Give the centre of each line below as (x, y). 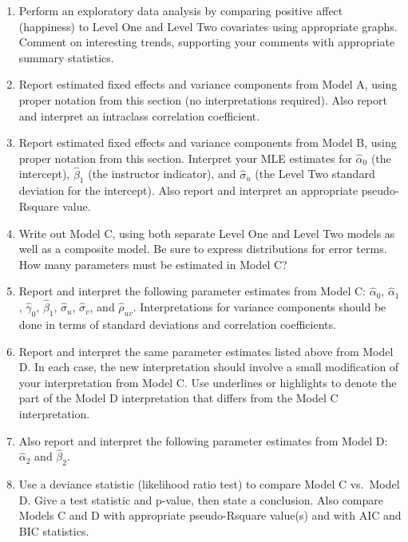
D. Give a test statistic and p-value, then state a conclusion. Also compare (201, 499)
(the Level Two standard (315, 174)
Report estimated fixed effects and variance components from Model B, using (208, 142)
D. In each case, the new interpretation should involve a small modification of (209, 367)
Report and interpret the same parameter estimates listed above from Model (206, 351)
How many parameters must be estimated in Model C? (153, 264)
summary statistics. (66, 57)
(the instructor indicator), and (162, 174)
